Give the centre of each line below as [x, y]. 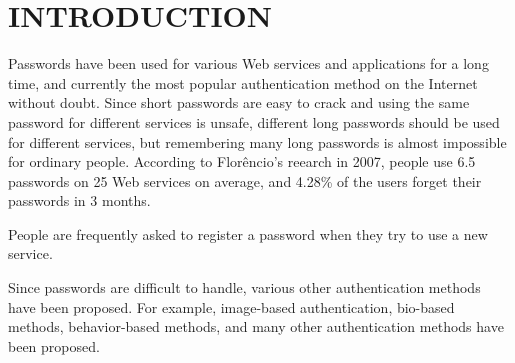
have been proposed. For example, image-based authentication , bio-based [231, 306]
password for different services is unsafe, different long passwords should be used [254, 121]
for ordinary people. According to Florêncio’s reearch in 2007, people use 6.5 [242, 161]
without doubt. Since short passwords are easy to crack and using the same [239, 102]
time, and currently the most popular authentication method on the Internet [243, 82]
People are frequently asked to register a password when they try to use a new [248, 233]
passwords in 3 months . [79, 200]
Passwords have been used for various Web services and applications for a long [248, 63]
